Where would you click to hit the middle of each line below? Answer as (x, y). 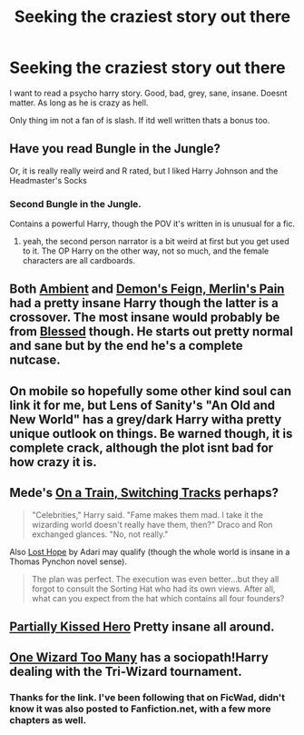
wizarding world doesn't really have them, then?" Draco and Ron (152, 524)
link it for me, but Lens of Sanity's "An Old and (142, 405)
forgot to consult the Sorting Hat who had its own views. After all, (153, 589)
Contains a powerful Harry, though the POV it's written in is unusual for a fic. (152, 223)
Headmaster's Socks (49, 180)
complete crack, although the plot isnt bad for (142, 447)
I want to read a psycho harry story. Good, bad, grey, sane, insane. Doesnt (148, 93)
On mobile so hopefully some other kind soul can (151, 391)
